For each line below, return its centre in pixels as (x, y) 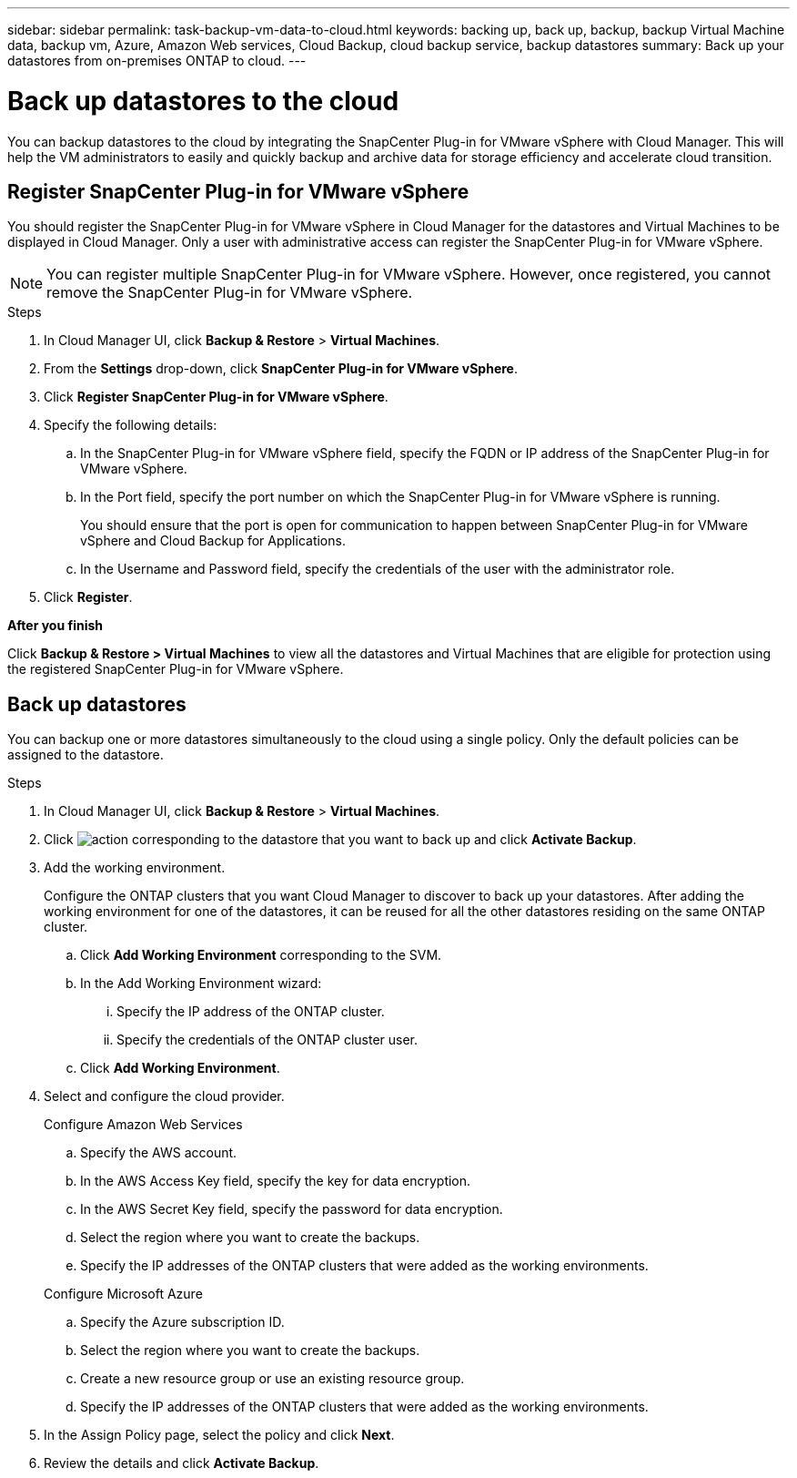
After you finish (55, 626)
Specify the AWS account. (159, 1153)
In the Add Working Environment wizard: (201, 984)
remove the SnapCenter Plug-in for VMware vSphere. (230, 293)
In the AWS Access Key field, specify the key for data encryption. (276, 1181)
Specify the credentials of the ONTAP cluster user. (267, 1040)
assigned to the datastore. (86, 755)
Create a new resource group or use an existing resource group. (272, 1379)
